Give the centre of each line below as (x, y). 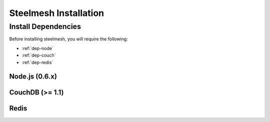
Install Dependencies (45, 26)
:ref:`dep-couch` (39, 55)
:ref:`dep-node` (37, 48)
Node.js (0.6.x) (33, 77)
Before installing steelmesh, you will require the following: (68, 39)
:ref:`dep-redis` (37, 62)
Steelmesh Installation (57, 13)
